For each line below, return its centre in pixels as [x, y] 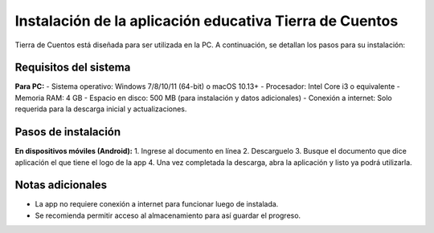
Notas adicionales [61, 185]
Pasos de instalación [68, 132]
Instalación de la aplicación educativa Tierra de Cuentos [207, 21]
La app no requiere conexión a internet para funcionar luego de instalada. [157, 204]
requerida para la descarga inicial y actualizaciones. [101, 109]
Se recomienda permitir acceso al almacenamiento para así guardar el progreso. [168, 215]
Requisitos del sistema [73, 68]
